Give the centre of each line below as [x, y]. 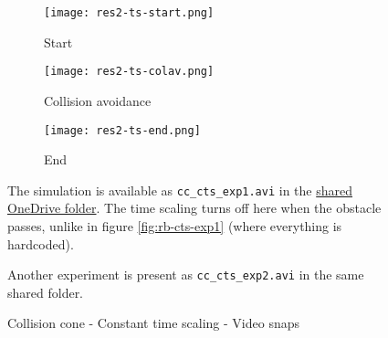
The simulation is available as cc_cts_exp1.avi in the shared [180, 190]
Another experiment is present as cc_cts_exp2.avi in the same [186, 275]
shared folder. [46, 292]
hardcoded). [41, 243]
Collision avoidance [98, 100]
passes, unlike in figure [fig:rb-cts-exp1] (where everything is [175, 226]
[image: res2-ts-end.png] [122, 130]
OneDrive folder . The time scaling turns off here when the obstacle [194, 208]
